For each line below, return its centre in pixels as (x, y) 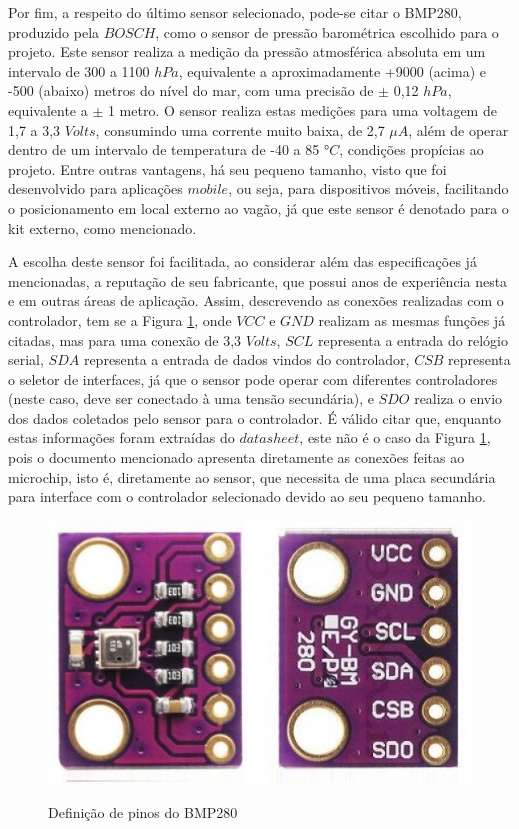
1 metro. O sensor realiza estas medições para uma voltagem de (302, 109)
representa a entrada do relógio (412, 339)
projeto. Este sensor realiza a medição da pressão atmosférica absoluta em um (247, 51)
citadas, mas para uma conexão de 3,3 (125, 339)
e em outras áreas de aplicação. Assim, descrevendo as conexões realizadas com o (256, 300)
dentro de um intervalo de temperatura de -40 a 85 (164, 149)
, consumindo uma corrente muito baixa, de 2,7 (240, 129)
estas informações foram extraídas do (121, 437)
